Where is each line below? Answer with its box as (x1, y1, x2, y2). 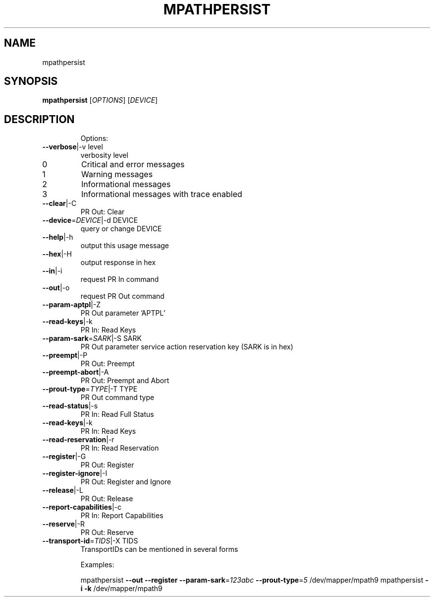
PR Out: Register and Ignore (80, 477, 171, 486)
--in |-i (42, 267, 62, 275)
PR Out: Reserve (80, 528, 134, 537)
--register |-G (42, 452, 86, 461)
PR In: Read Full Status (80, 410, 154, 419)
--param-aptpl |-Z (42, 300, 101, 309)
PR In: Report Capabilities (80, 511, 163, 520)
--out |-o (42, 283, 70, 292)
